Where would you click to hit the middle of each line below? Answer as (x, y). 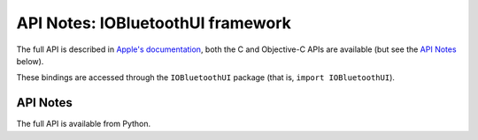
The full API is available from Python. (84, 124)
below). (30, 61)
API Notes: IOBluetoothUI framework (154, 23)
